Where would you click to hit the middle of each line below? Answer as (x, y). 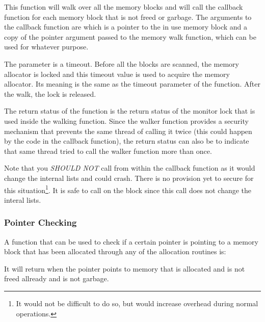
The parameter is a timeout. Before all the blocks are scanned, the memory (122, 63)
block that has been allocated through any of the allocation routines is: (115, 251)
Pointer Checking (41, 222)
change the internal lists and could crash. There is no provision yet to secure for (129, 178)
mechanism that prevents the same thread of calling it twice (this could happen (128, 131)
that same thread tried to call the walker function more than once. (108, 151)
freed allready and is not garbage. (57, 278)
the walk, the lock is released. (50, 93)
